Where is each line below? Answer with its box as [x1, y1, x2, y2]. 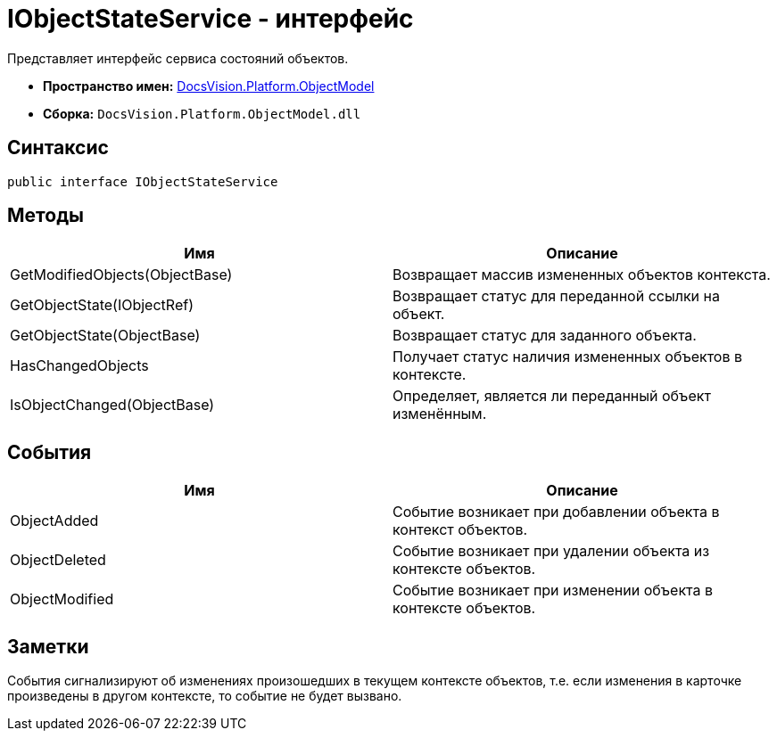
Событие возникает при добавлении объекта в [393, 503, 720, 521]
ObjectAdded [10, 512, 99, 530]
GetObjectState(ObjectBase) [10, 326, 201, 345]
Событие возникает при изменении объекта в [393, 581, 714, 600]
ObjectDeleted [10, 551, 106, 570]
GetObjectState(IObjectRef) [10, 296, 194, 315]
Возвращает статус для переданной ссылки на [393, 287, 720, 306]
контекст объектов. [393, 521, 528, 539]
